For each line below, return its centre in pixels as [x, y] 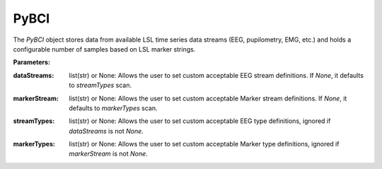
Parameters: [32, 62]
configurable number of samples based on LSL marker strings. [104, 49]
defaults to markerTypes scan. [113, 108]
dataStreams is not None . [106, 131]
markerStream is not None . [108, 154]
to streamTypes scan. [100, 86]
